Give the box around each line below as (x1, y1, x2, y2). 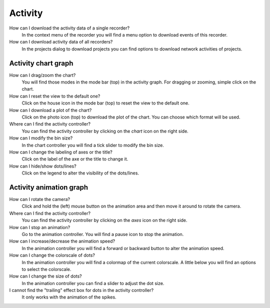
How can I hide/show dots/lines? (9, 163, 77, 169)
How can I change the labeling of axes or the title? (9, 149, 112, 155)
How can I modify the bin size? (9, 135, 73, 141)
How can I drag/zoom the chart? (9, 72, 76, 78)
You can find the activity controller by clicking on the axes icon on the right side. (21, 217, 187, 223)
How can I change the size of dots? (9, 273, 82, 279)
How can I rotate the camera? (9, 196, 70, 202)
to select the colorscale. (21, 266, 71, 272)
